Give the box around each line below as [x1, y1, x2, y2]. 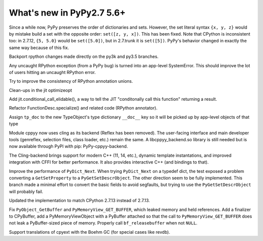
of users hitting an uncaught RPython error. [9, 69, 96, 75]
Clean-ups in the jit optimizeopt [9, 87, 73, 93]
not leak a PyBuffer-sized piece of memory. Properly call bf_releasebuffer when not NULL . [9, 220, 198, 226]
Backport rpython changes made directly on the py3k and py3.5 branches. [9, 54, 159, 59]
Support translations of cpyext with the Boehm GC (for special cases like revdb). [9, 229, 170, 235]
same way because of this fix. [9, 44, 69, 51]
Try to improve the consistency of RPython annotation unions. [9, 78, 133, 84]
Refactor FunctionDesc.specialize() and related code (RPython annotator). [9, 105, 158, 111]
